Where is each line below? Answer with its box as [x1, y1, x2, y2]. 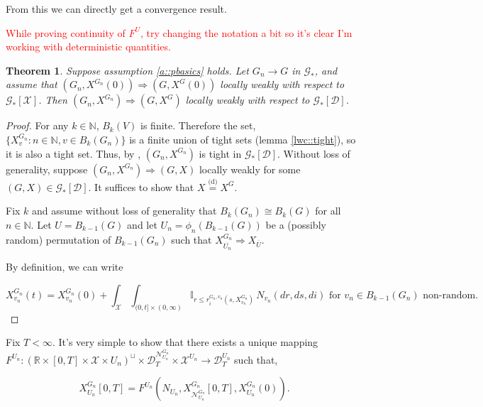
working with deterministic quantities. [6, 39, 171, 54]
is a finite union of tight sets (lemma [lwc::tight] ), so [129, 131, 356, 146]
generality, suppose [6, 161, 88, 176]
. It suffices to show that [88, 179, 194, 194]
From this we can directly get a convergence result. [6, 1, 227, 16]
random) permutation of [6, 232, 111, 246]
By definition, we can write [6, 259, 123, 274]
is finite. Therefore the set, [140, 118, 256, 133]
